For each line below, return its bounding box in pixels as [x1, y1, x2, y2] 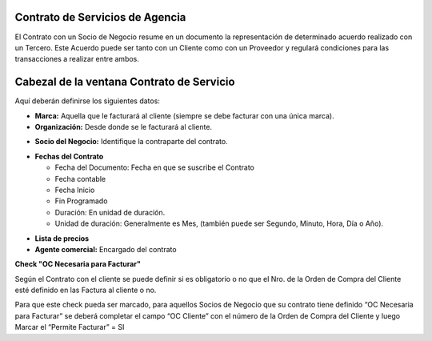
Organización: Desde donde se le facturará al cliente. [34, 122, 212, 131]
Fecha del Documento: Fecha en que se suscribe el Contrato [54, 162, 255, 172]
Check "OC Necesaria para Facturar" [14, 259, 142, 269]
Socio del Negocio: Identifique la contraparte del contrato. [34, 137, 228, 146]
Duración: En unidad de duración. [54, 207, 166, 217]
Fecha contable [54, 174, 106, 183]
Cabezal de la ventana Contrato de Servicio [14, 75, 235, 89]
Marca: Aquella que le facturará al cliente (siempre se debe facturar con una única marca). [34, 110, 335, 120]
